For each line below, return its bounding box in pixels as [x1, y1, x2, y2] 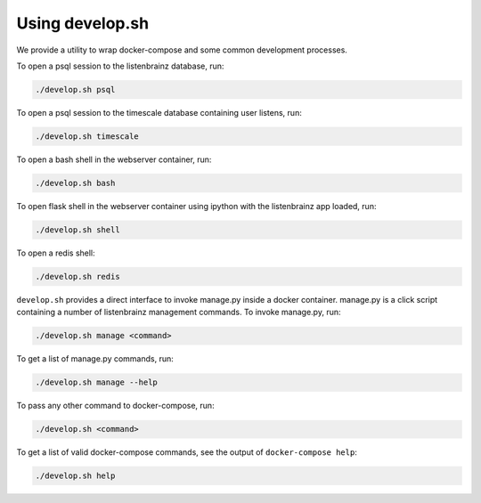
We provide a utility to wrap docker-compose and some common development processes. [16, 45, 347, 55]
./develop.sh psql [35, 85, 116, 94]
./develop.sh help [35, 471, 116, 481]
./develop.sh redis [35, 272, 120, 281]
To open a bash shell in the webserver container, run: [16, 154, 212, 165]
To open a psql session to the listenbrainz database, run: [16, 61, 224, 71]
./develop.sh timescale [35, 131, 140, 142]
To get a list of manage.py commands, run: [16, 353, 174, 364]
